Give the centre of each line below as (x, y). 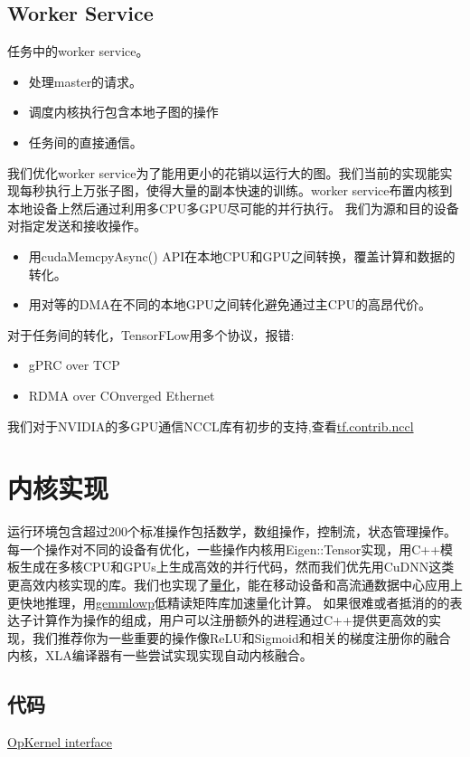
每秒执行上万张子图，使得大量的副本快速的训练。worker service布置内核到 (236, 190)
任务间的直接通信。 (85, 142)
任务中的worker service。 (78, 51)
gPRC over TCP (74, 365)
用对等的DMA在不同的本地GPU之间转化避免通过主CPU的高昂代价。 (230, 304)
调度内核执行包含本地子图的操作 (123, 112)
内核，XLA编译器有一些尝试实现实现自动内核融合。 (160, 655)
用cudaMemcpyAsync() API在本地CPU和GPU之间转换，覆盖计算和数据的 (242, 255)
